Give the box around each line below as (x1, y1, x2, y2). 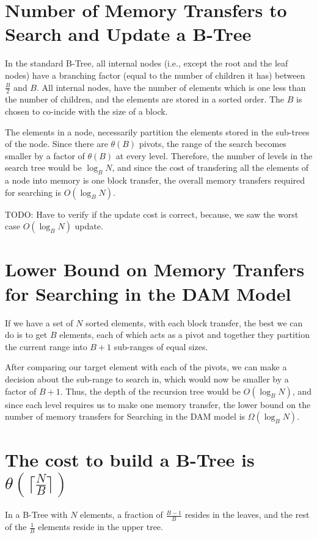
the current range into (5, 340, 87, 353)
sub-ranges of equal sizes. (114, 340, 208, 353)
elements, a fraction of (80, 508, 163, 521)
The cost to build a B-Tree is (5, 447, 255, 472)
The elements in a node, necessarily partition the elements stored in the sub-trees (5, 125, 310, 138)
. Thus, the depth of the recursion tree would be (60, 384, 241, 397)
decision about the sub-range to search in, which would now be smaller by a (5, 372, 289, 385)
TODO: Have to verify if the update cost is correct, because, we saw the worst (5, 207, 299, 220)
